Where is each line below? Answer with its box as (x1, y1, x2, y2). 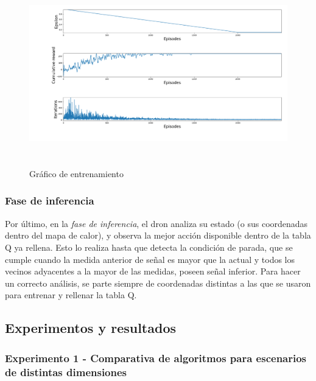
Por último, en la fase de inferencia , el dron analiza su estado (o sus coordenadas (5, 217, 308, 229)
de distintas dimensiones (5, 364, 127, 379)
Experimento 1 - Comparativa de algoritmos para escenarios (5, 350, 307, 365)
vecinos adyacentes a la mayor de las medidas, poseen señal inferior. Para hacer (5, 265, 301, 278)
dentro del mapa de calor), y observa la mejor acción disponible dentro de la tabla (5, 229, 311, 242)
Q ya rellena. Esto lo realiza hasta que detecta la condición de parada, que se (5, 240, 293, 253)
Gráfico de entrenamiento (29, 167, 124, 180)
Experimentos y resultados (5, 318, 177, 337)
